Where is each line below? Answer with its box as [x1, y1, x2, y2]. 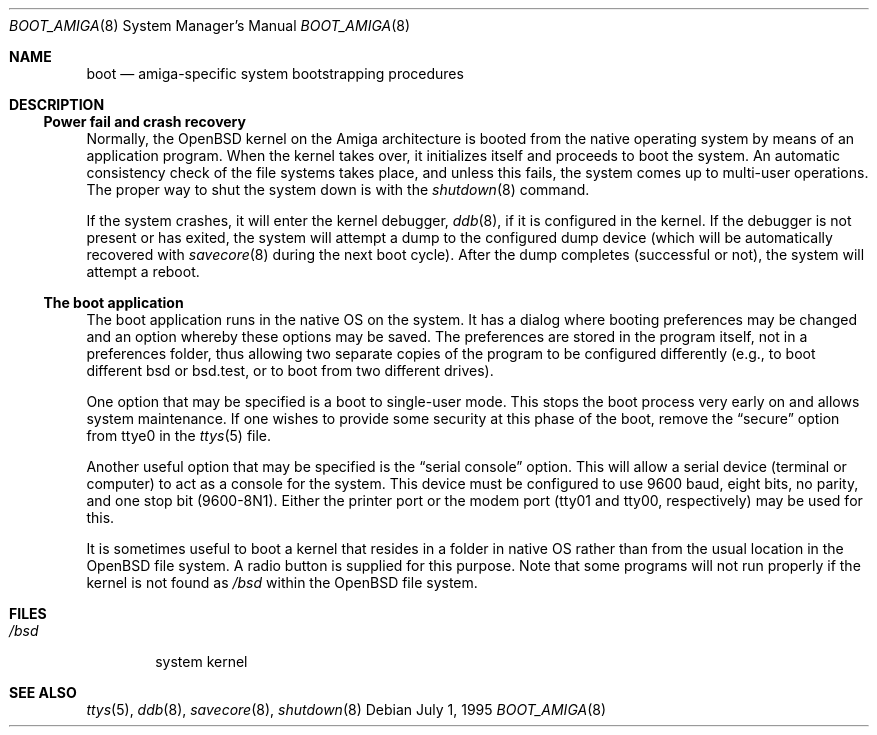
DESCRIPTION [9, 96, 105, 113]
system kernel [155, 653, 248, 670]
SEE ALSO [9, 684, 77, 701]
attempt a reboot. [86, 263, 200, 280]
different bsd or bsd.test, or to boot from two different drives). [86, 362, 494, 379]
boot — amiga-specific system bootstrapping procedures [86, 65, 464, 82]
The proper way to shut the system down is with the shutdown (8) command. [86, 181, 590, 198]
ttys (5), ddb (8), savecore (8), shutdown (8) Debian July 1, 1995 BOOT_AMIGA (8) [86, 701, 607, 718]
